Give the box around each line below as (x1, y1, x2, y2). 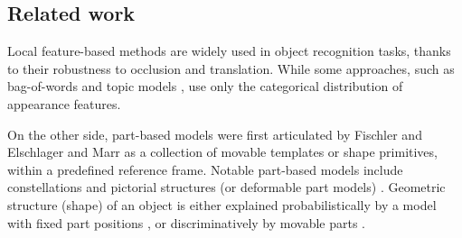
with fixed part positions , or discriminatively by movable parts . (7, 213, 366, 232)
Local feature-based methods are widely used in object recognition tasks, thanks (7, 41, 451, 60)
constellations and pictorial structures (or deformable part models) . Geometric (7, 178, 446, 197)
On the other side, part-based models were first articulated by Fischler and (7, 124, 422, 143)
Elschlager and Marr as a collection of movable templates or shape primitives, (7, 142, 438, 161)
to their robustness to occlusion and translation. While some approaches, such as (7, 59, 455, 78)
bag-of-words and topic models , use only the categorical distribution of (7, 77, 403, 96)
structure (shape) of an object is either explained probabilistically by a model (7, 195, 437, 214)
